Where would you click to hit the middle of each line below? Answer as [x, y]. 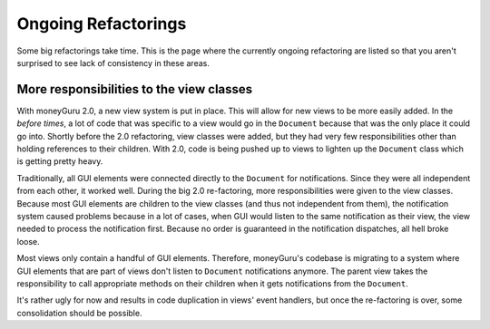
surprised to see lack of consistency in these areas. [113, 63]
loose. [28, 241]
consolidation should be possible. [79, 313]
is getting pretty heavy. [60, 161]
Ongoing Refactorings [102, 24]
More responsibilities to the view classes [135, 89]
